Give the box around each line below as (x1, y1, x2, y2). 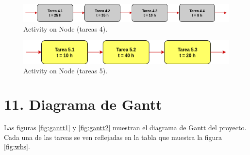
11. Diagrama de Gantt (4, 94, 162, 114)
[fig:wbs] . (4, 141, 30, 152)
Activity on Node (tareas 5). (23, 66, 108, 76)
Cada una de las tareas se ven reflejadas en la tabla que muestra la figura (4, 132, 222, 142)
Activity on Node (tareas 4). (23, 23, 108, 34)
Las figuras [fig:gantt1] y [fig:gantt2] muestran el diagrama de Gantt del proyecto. (4, 122, 247, 132)
